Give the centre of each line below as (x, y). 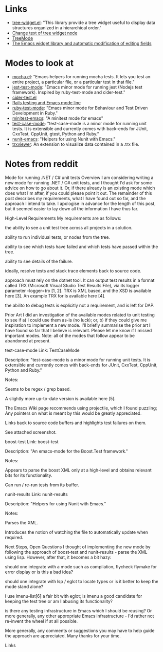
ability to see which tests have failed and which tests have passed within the (81, 247)
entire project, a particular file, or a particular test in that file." (73, 82)
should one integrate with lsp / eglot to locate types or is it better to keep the (82, 581)
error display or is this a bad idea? (39, 572)
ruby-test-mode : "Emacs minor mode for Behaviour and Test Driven (80, 108)
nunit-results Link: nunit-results (36, 494)
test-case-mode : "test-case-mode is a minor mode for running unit (79, 123)
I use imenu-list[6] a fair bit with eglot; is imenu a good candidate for (74, 596)
